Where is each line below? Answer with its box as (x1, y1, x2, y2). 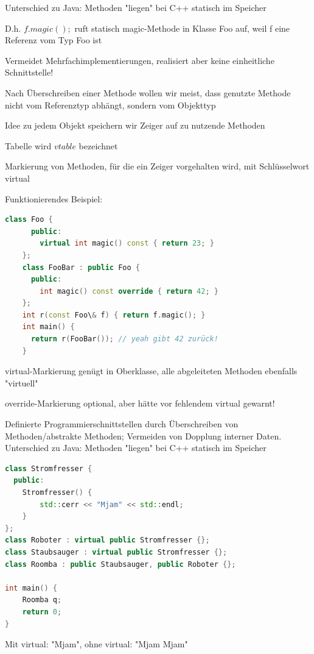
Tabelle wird (5, 139, 52, 152)
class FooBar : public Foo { (22, 263, 140, 272)
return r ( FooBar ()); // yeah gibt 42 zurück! (30, 335, 218, 344)
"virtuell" (5, 376, 38, 389)
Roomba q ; (22, 595, 62, 605)
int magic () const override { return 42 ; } (40, 286, 218, 296)
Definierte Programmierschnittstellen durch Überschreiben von (5, 418, 239, 430)
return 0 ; (22, 607, 62, 616)
